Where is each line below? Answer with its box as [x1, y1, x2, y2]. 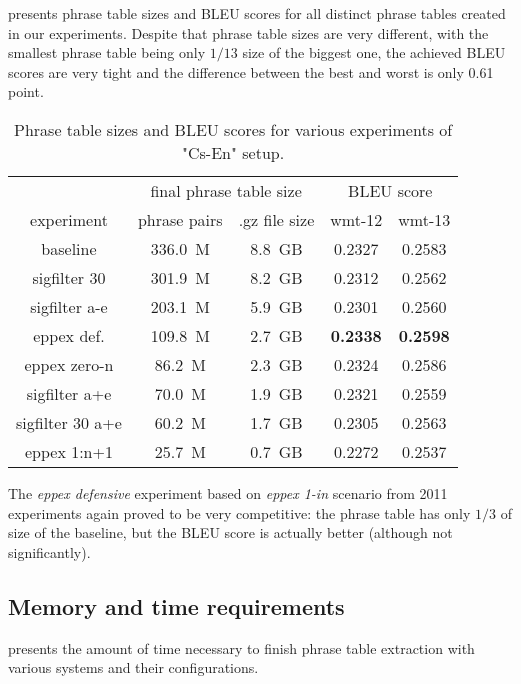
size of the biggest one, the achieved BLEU [242, 42, 506, 63]
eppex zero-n [24, 352, 114, 376]
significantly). [8, 541, 91, 562]
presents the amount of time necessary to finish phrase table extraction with [8, 637, 475, 658]
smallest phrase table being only [8, 42, 206, 63]
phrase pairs [137, 207, 223, 231]
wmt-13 [398, 207, 451, 231]
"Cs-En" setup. [182, 140, 285, 164]
